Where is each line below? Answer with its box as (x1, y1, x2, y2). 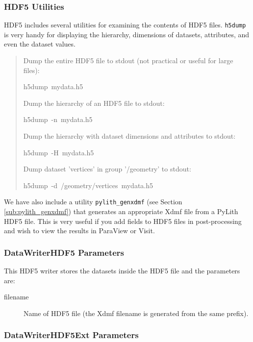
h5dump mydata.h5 (23, 81, 83, 92)
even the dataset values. (4, 39, 76, 49)
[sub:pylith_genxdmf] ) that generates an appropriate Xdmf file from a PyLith (4, 206, 238, 217)
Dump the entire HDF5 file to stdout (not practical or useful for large (23, 55, 233, 66)
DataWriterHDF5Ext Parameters (4, 329, 139, 341)
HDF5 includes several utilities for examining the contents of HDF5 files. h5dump (4, 20, 246, 30)
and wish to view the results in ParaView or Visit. (4, 225, 155, 236)
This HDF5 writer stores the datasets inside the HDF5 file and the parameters (4, 266, 240, 276)
